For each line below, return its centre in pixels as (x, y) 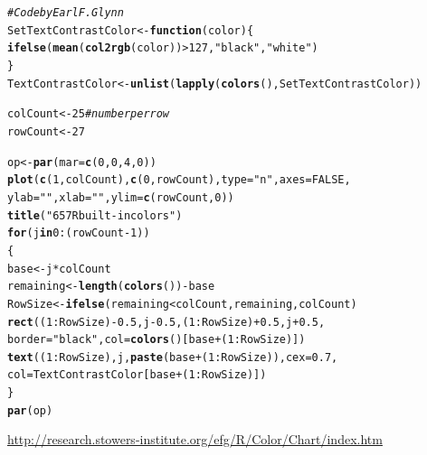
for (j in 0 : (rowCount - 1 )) (79, 233)
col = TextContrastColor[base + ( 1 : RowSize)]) (137, 375)
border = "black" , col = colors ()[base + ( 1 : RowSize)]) (157, 340)
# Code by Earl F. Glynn (66, 13)
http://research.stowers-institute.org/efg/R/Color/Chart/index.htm (195, 439)
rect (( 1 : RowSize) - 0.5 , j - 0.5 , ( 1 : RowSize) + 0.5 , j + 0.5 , (166, 322)
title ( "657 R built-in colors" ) (95, 215)
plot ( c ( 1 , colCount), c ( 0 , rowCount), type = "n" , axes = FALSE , (179, 180)
